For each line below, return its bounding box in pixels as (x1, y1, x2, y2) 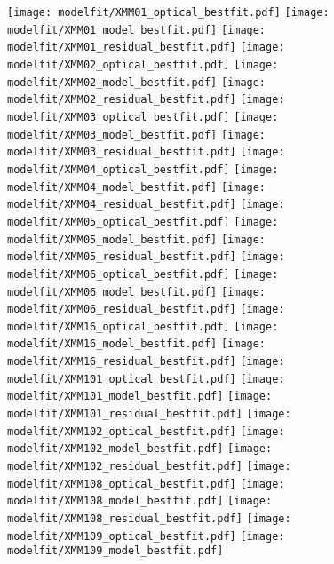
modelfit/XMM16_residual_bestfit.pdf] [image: (7, 355, 285, 369)
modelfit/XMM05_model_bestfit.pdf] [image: (7, 233, 266, 246)
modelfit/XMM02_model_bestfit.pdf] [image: (7, 75, 266, 89)
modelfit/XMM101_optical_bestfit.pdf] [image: (7, 372, 285, 385)
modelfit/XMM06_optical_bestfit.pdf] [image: (7, 267, 279, 281)
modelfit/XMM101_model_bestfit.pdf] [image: (7, 390, 273, 403)
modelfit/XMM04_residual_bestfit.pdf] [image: (7, 198, 285, 211)
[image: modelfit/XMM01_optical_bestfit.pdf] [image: (7, 6, 330, 19)
